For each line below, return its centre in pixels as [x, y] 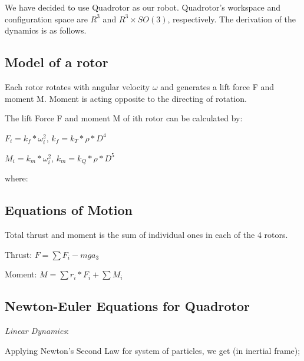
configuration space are [46, 19]
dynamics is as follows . [46, 30]
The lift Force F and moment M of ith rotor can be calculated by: [124, 118]
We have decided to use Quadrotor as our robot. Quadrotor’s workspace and [143, 7]
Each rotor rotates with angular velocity [77, 86]
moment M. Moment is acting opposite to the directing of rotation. [126, 98]
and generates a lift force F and [217, 86]
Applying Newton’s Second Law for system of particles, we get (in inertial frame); [153, 350]
